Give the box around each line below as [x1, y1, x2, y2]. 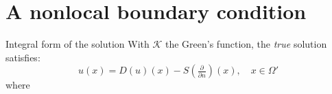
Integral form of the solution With [5, 37, 150, 51]
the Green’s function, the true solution [165, 37, 327, 51]
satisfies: [5, 50, 40, 64]
